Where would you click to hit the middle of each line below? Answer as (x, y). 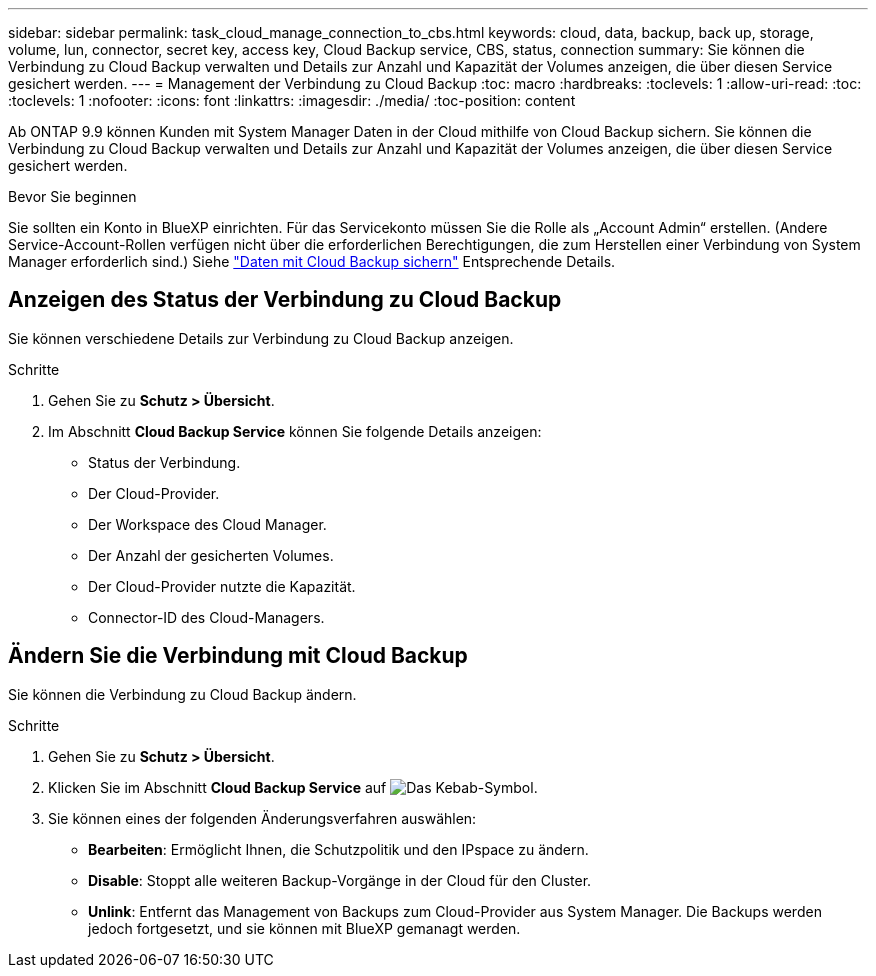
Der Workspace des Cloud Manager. (207, 524)
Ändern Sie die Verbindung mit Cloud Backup (238, 656)
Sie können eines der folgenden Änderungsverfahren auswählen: (262, 818)
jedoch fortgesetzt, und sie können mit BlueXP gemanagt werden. (304, 928)
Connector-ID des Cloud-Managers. (206, 617)
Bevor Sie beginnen (72, 196)
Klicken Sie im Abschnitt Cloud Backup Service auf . (293, 787)
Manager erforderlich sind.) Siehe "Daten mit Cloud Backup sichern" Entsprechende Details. (312, 261)
